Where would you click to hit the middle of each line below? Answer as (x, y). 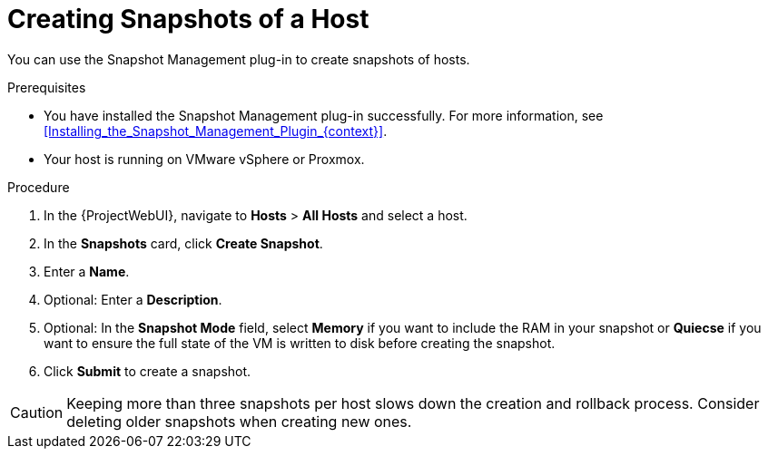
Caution (37, 412)
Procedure (39, 187)
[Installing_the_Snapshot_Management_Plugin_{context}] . (216, 131)
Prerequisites (47, 87)
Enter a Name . (87, 271)
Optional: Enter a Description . (133, 299)
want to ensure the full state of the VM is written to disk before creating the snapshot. (300, 343)
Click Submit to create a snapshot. (148, 371)
